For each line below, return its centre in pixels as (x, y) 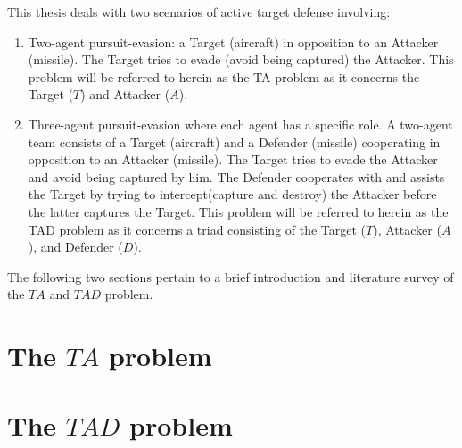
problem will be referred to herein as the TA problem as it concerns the (224, 76)
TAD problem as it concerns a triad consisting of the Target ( (197, 229)
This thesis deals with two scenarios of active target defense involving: (199, 12)
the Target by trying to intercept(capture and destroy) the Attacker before (232, 194)
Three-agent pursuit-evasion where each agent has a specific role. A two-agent (240, 124)
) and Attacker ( (125, 94)
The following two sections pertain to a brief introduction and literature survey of (231, 276)
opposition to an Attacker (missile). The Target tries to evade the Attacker (233, 159)
